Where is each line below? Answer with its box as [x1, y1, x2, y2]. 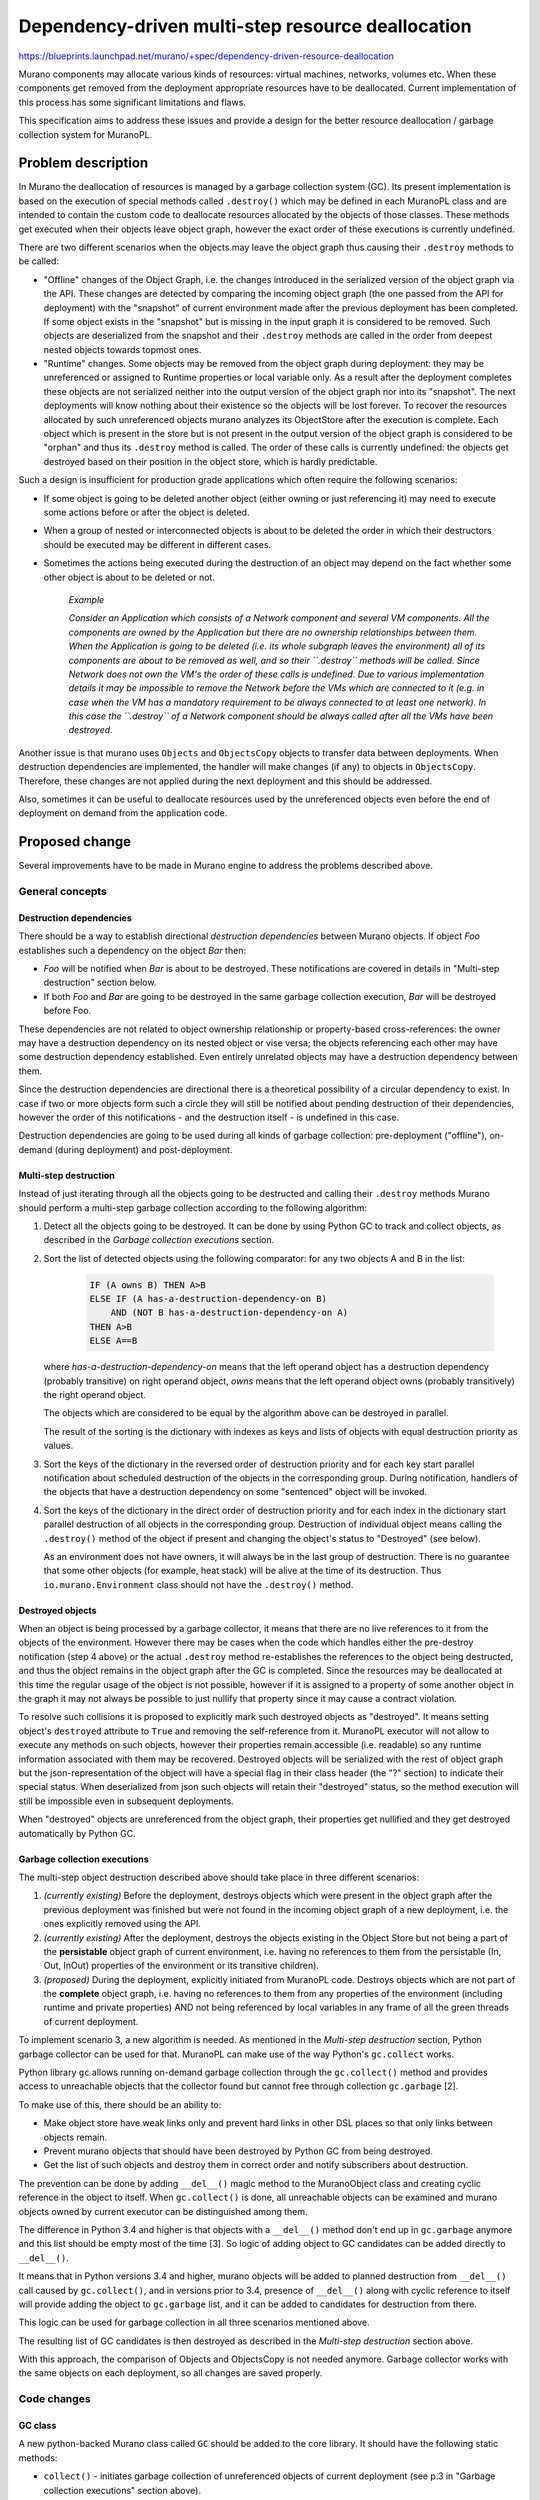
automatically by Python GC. [18, 1827, 137, 1839]
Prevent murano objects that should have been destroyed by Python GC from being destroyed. [43, 2145, 434, 2157]
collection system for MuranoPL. [18, 128, 153, 140]
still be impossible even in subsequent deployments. [18, 1795, 234, 1807]
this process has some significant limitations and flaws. [18, 96, 247, 108]
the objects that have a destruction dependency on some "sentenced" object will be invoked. [43, 1486, 428, 1498]
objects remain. [43, 2131, 108, 2143]
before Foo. [43, 1005, 92, 1017]
